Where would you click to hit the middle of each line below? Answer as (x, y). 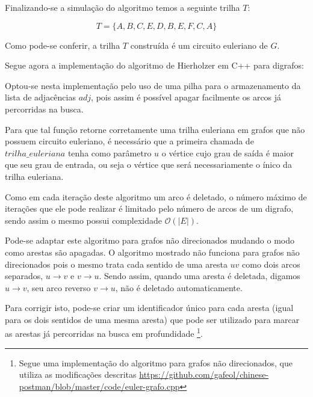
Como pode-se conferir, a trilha (63, 45)
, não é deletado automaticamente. (179, 287)
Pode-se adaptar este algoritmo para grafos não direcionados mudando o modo (150, 240)
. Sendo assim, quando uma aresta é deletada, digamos (200, 276)
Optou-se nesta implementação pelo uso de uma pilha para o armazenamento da (153, 85)
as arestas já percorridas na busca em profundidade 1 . (104, 333)
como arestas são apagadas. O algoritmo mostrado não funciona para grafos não (152, 252)
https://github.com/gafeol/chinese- (204, 374)
